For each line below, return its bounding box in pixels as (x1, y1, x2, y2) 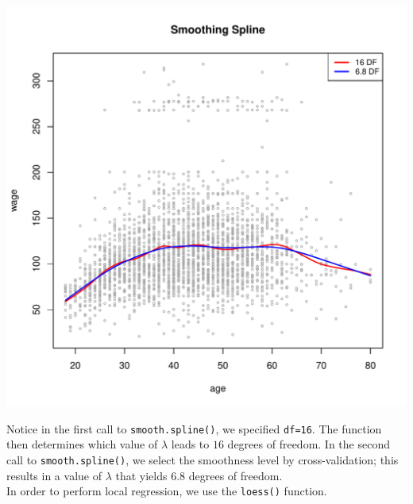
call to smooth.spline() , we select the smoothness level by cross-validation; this (6, 451, 399, 467)
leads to (171, 436, 210, 452)
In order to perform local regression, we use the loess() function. (6, 483, 327, 499)
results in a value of (6, 467, 102, 483)
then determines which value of (6, 436, 158, 452)
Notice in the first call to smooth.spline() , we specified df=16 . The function (6, 420, 382, 437)
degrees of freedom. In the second (227, 436, 390, 452)
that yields (115, 467, 168, 483)
